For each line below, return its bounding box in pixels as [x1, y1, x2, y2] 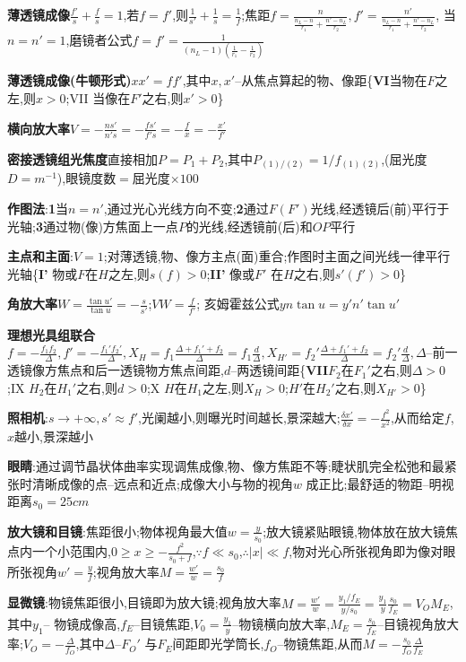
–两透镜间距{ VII [230, 361, 329, 379]
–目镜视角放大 [377, 614, 459, 632]
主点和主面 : [7, 247, 73, 266]
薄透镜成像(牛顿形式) [7, 71, 132, 90]
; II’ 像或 [206, 264, 255, 283]
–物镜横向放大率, [232, 614, 331, 632]
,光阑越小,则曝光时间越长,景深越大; [138, 408, 341, 427]
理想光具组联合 [7, 325, 95, 344]
